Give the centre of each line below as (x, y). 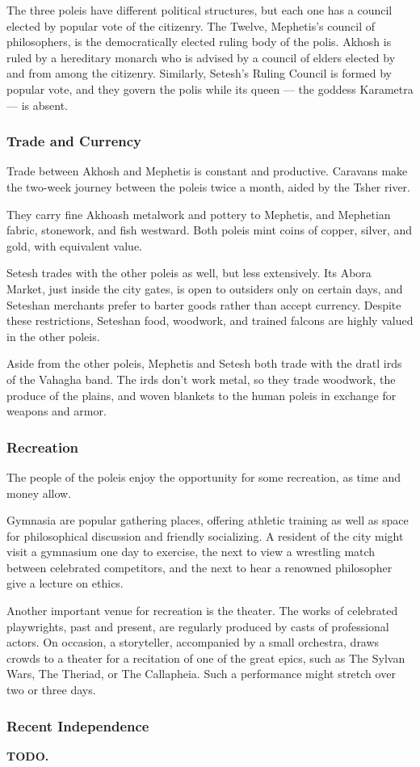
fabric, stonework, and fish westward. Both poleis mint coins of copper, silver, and (210, 230)
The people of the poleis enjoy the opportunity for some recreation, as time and (204, 476)
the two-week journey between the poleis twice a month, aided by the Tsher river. (208, 186)
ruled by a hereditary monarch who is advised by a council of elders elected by (201, 57)
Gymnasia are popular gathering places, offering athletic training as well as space (208, 520)
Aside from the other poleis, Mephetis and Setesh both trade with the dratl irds (204, 363)
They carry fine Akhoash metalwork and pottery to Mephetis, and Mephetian (199, 214)
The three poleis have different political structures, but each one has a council (199, 10)
